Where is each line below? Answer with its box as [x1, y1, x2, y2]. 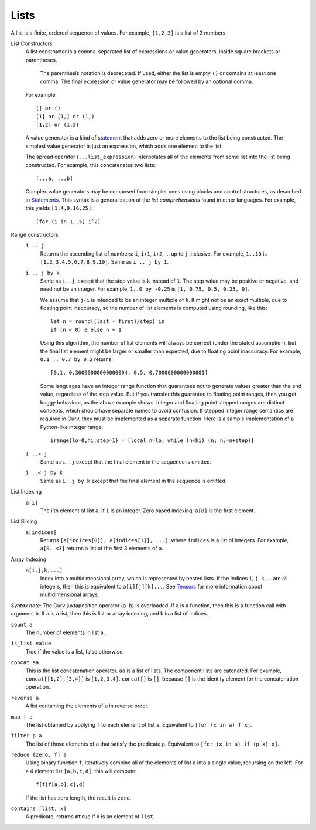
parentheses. [25, 56, 58, 63]
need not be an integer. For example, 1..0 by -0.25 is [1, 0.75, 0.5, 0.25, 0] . [40, 285, 250, 292]
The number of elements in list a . [25, 629, 105, 636]
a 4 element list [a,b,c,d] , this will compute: [25, 767, 137, 774]
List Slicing [11, 518, 37, 525]
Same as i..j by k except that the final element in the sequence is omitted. [40, 477, 227, 484]
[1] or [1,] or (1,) [36, 113, 95, 120]
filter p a [11, 733, 42, 739]
